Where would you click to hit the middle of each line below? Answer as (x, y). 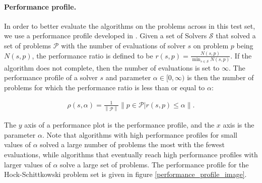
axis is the (239, 125)
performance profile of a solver (51, 77)
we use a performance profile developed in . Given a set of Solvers (106, 36)
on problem (211, 45)
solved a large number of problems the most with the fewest (132, 144)
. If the (241, 55)
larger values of (27, 164)
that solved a (236, 36)
